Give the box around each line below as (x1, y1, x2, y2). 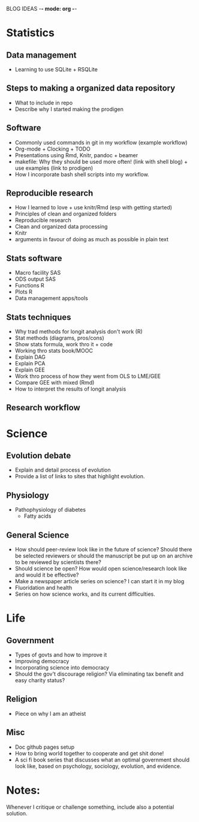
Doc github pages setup (14, 743, 75, 751)
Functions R (14, 282, 45, 289)
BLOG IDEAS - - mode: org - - (6, 5, 77, 12)
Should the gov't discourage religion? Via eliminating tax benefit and (14, 670, 184, 677)
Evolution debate (6, 451, 71, 461)
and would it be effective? (14, 571, 79, 578)
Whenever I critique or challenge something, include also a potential (6, 803, 174, 811)
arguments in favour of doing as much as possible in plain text (14, 236, 169, 243)
